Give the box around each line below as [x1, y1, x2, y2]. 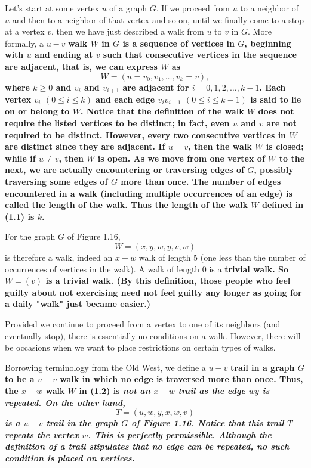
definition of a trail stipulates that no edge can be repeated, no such [5, 440, 290, 452]
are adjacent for [122, 80, 189, 93]
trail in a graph [230, 361, 295, 373]
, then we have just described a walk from [51, 25, 204, 38]
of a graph [109, 2, 147, 14]
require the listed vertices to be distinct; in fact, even [5, 117, 230, 129]
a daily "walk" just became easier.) [5, 297, 151, 310]
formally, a [5, 36, 44, 49]
